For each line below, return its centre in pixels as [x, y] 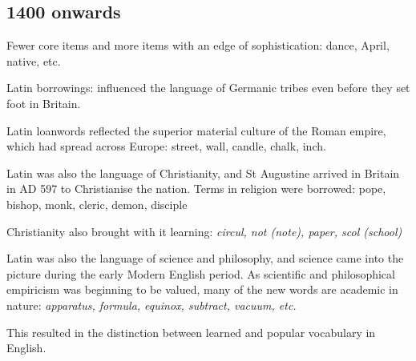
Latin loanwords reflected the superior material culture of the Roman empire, [196, 130]
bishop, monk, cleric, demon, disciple [97, 204]
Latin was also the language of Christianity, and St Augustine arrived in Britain [203, 172]
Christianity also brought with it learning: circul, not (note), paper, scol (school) [204, 231]
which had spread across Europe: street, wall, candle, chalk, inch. [166, 146]
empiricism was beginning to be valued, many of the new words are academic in [202, 289]
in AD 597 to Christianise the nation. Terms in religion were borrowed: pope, [196, 189]
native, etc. [34, 60]
